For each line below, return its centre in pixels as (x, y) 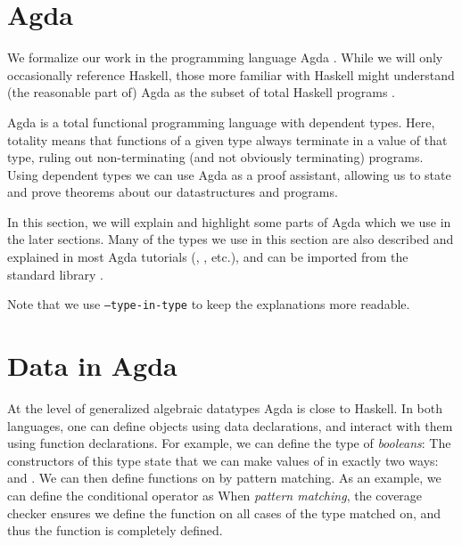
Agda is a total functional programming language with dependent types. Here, (221, 122)
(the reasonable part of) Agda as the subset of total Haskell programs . (202, 92)
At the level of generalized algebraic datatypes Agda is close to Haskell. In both (225, 408)
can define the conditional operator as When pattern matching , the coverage (215, 495)
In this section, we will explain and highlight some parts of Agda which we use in (229, 221)
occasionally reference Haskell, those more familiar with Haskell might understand (231, 74)
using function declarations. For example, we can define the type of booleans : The (229, 443)
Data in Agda (92, 366)
